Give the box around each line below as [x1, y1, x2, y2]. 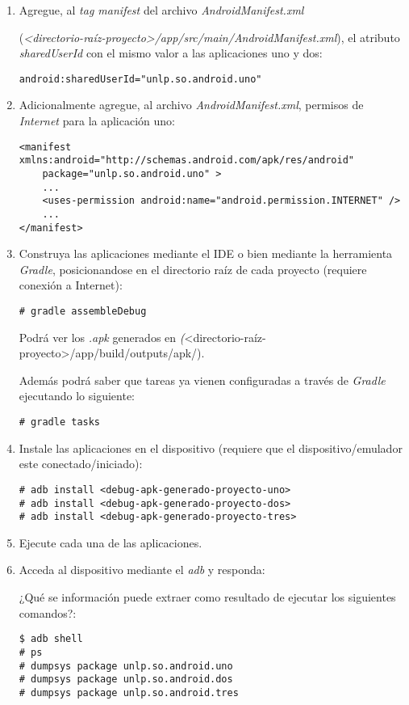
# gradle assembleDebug [19, 306, 147, 317]
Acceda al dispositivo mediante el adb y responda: [19, 561, 265, 578]
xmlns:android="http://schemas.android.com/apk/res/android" [19, 154, 355, 167]
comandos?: [19, 604, 77, 621]
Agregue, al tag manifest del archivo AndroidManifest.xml [19, 2, 304, 18]
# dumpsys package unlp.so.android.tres [19, 686, 239, 699]
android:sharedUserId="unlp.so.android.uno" [19, 73, 262, 85]
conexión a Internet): [19, 277, 123, 293]
